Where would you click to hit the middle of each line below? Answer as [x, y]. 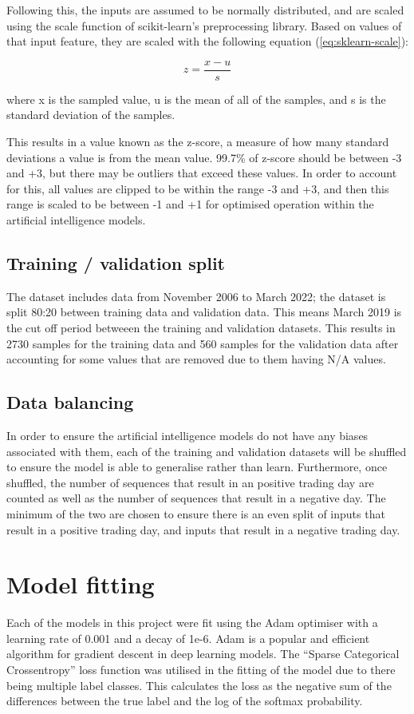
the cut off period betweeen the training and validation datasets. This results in [201, 327]
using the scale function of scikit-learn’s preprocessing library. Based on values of [204, 25]
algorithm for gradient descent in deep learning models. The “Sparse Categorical [203, 654]
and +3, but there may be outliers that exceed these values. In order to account [202, 173]
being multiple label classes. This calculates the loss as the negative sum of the [199, 685]
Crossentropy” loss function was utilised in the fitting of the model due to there [201, 670]
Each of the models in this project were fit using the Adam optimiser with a [192, 623]
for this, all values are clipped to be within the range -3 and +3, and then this [198, 188]
